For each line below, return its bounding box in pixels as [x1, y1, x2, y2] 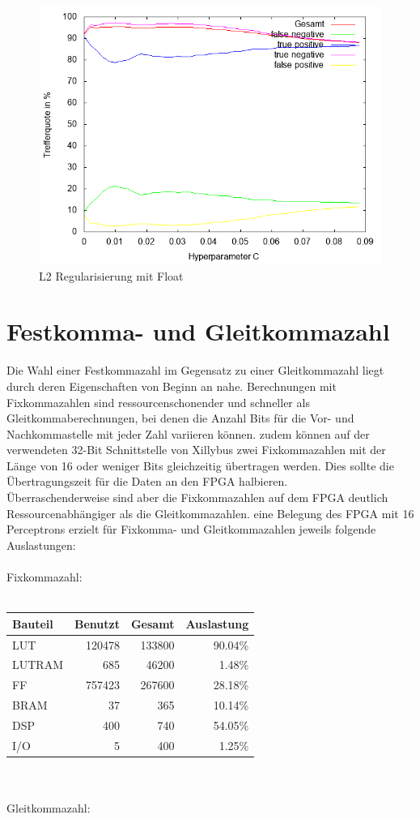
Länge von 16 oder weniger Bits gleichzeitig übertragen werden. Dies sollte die [6, 457, 394, 474]
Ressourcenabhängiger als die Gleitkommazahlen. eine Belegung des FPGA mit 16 [6, 504, 414, 521]
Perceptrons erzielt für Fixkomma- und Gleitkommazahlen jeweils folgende [6, 521, 376, 538]
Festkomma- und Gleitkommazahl [6, 315, 390, 348]
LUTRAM [12, 656, 63, 673]
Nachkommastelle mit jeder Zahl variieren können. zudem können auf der [6, 425, 370, 442]
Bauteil [12, 615, 53, 632]
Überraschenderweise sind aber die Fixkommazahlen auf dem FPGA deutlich [6, 489, 388, 506]
